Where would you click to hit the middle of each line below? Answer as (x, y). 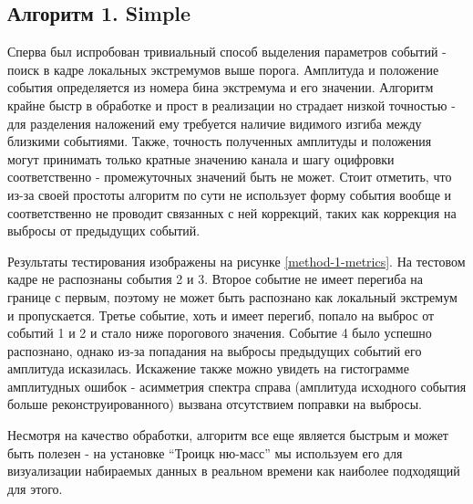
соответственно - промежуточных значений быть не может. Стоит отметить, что (230, 177)
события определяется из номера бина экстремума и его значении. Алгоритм (221, 87)
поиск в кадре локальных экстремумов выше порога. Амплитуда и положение (223, 69)
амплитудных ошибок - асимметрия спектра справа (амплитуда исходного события (237, 386)
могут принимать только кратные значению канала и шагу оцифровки (201, 158)
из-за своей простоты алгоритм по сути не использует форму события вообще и (230, 194)
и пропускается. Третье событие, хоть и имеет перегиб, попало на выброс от (221, 315)
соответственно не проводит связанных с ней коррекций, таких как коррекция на (232, 212)
